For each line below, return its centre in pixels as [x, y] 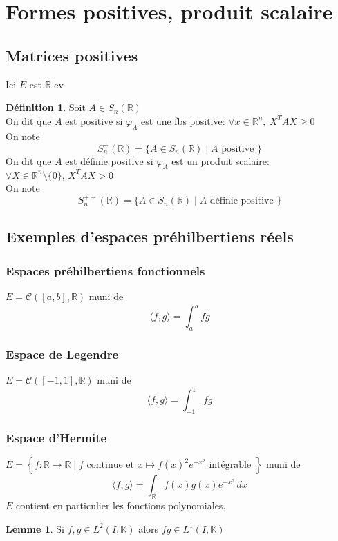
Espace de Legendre [62, 354]
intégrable [230, 465]
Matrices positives [72, 55]
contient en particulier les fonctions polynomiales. [121, 505]
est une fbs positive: [183, 120]
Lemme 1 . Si [35, 528]
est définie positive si [109, 160]
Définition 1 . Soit [46, 107]
